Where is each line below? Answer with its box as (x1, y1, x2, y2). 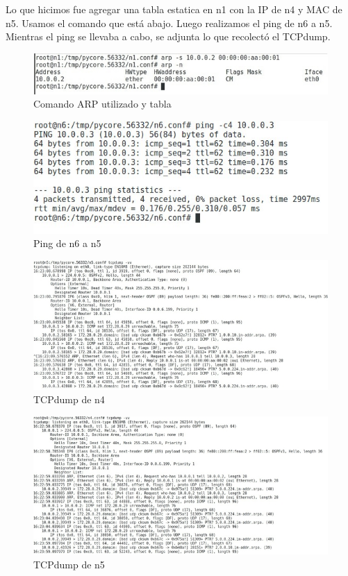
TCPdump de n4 (33, 392, 105, 407)
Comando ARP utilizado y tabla (33, 96, 172, 111)
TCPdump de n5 (33, 557, 105, 571)
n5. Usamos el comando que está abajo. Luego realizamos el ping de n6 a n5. (6, 15, 333, 30)
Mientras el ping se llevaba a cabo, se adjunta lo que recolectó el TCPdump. (6, 29, 331, 44)
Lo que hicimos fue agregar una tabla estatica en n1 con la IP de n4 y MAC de (6, 2, 342, 16)
